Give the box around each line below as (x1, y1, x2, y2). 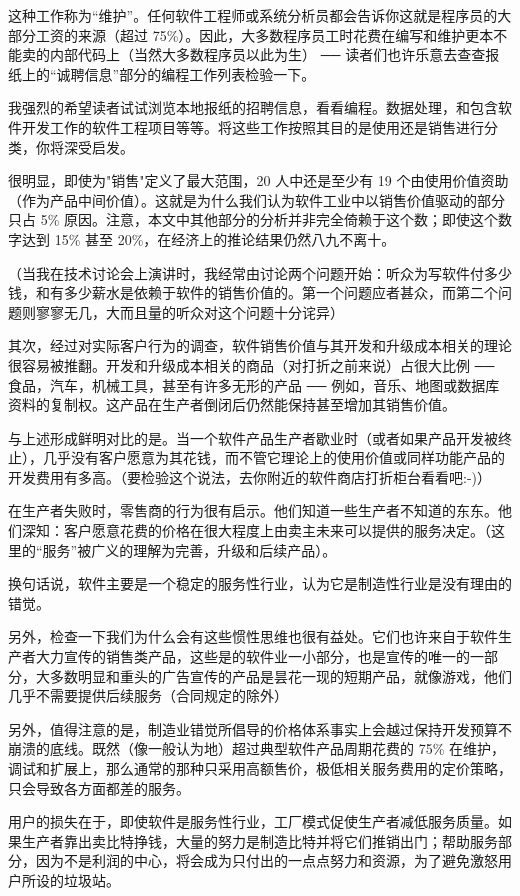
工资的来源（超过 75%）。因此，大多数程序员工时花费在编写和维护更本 (35, 24, 494, 45)
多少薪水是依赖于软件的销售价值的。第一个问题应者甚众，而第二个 (63, 282, 498, 303)
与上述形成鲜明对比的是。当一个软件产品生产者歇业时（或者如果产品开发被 (8, 427, 498, 448)
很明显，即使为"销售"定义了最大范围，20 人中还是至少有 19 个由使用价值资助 (8, 170, 509, 191)
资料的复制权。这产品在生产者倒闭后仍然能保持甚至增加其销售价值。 (8, 394, 456, 415)
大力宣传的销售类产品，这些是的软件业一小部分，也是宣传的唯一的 (35, 646, 470, 667)
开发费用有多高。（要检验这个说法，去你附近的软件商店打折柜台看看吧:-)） (8, 466, 491, 487)
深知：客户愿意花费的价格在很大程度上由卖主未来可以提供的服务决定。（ (21, 520, 491, 541)
